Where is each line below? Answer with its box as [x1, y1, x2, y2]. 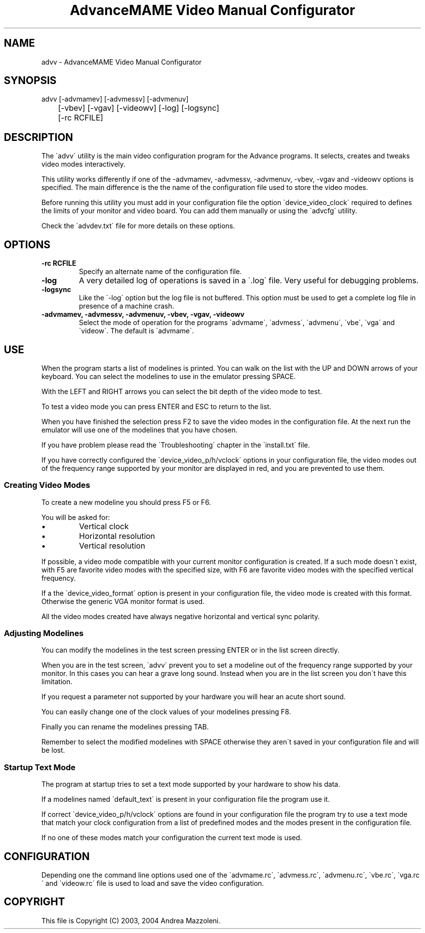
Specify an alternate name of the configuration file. [79, 267, 242, 276]
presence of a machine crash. [79, 302, 174, 311]
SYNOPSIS [4, 74, 57, 87]
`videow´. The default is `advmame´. [79, 327, 194, 335]
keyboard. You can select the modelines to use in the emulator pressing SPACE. [41, 372, 296, 380]
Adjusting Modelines [4, 628, 84, 639]
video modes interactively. [41, 160, 126, 169]
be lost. [41, 746, 65, 755]
